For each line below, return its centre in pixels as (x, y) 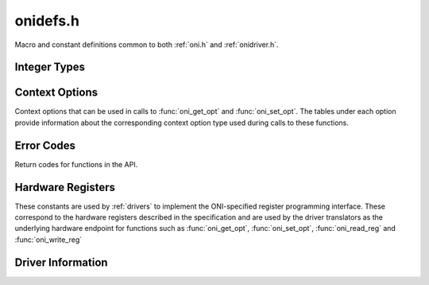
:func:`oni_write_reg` (48, 240)
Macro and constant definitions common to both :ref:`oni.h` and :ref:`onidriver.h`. (147, 45)
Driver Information (61, 262)
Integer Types (50, 67)
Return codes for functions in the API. (76, 164)
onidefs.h (47, 21)
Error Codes (45, 145)
